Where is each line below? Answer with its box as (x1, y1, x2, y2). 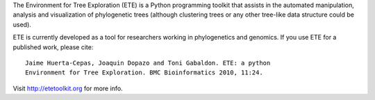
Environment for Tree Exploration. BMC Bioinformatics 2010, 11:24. (25, 69, 263, 76)
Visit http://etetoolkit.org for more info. (12, 84, 123, 92)
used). (12, 20, 31, 28)
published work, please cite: (12, 42, 94, 51)
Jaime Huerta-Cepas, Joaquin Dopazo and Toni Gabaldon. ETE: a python (25, 59, 271, 67)
